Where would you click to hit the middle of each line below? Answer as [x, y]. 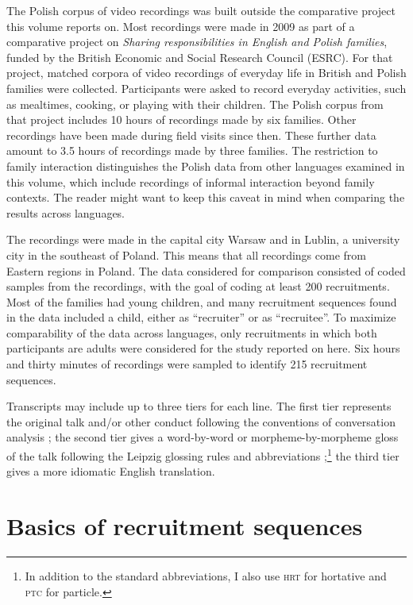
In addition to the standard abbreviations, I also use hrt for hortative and [206, 576]
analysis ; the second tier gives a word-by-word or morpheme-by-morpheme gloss [203, 437]
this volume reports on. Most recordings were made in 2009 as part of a [181, 26]
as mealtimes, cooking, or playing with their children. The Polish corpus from [195, 104]
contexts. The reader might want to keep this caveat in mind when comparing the [206, 197]
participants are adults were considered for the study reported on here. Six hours [203, 348]
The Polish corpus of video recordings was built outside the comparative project [201, 10]
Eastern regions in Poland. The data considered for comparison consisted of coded [206, 270]
